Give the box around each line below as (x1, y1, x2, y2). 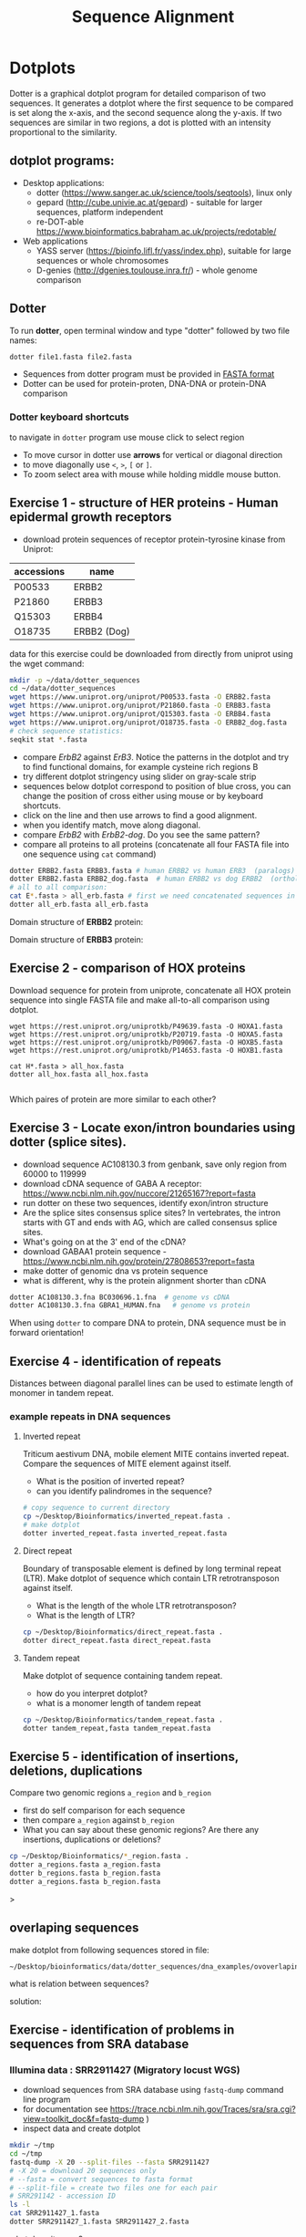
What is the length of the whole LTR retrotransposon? (36, 1599, 237, 1611)
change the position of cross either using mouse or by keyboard (22, 790, 264, 801)
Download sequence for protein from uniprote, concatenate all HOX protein (9, 984, 291, 995)
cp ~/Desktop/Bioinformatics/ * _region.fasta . (9, 1852, 189, 1861)
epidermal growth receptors (9, 509, 172, 525)
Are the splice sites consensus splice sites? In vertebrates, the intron (22, 1207, 280, 1218)
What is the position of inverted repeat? (36, 1476, 185, 1487)
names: (9, 335, 37, 346)
